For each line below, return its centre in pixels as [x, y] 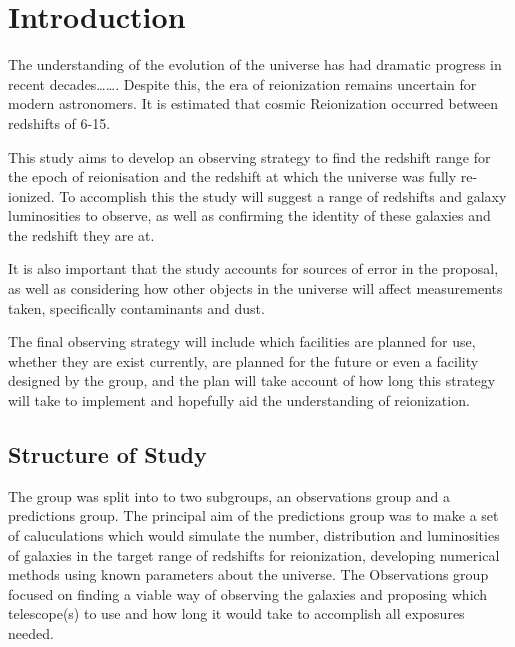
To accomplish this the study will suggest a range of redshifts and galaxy [283, 195]
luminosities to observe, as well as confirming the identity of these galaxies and [249, 215]
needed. [31, 632]
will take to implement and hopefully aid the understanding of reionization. [239, 400]
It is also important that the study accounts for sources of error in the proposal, [253, 268]
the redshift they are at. [81, 234]
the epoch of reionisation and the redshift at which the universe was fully [232, 176]
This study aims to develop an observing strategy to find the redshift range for [249, 156]
